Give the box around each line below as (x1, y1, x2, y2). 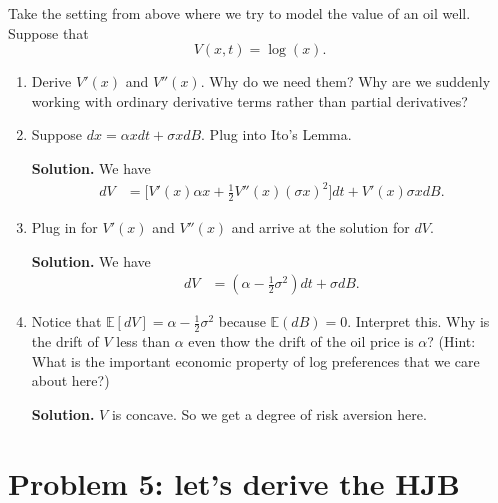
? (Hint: (427, 330, 476, 351)
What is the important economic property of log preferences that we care (31, 350, 480, 371)
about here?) (31, 370, 110, 391)
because (218, 311, 266, 332)
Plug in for (31, 216, 98, 237)
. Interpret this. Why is (347, 311, 490, 332)
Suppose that (8, 22, 89, 43)
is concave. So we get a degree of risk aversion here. (111, 403, 427, 424)
